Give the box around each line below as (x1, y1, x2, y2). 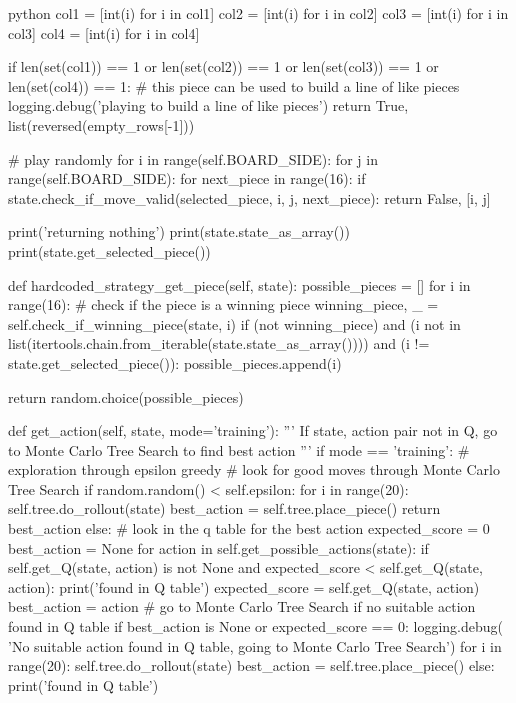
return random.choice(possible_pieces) (8, 386, 244, 407)
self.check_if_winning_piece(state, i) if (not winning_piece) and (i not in (8, 313, 461, 334)
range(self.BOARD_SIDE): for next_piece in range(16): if (8, 168, 366, 189)
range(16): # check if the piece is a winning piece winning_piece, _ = (8, 294, 439, 315)
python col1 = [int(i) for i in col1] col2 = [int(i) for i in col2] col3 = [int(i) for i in (8, 3, 509, 23)
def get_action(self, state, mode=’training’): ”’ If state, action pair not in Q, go (8, 420, 498, 441)
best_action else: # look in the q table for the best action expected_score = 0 (8, 518, 490, 539)
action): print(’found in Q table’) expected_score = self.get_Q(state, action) (8, 576, 480, 597)
